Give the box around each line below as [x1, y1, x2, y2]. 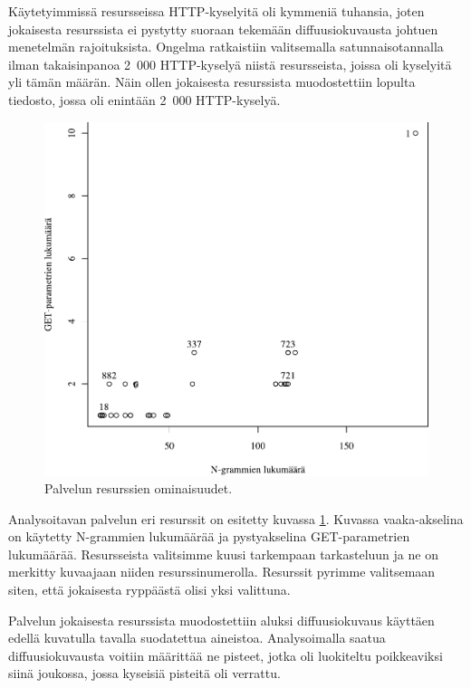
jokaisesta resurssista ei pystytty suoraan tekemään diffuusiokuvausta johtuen [8, 19, 438, 38]
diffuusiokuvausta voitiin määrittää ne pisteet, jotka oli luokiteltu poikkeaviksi [8, 645, 443, 664]
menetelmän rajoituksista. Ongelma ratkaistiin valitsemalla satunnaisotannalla [8, 37, 444, 56]
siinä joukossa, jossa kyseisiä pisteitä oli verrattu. [8, 664, 281, 683]
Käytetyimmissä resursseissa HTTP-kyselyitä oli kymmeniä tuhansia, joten [8, 2, 425, 20]
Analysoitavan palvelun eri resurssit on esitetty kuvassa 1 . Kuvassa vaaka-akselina [8, 509, 464, 528]
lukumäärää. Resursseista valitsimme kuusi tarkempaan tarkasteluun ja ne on [8, 544, 438, 563]
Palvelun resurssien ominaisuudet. [44, 479, 233, 498]
